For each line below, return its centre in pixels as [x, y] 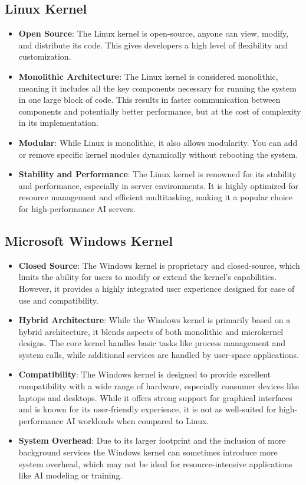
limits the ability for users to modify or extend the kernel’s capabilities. [148, 277]
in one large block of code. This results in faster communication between [149, 100]
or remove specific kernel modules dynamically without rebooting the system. [158, 154]
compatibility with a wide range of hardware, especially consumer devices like [159, 386]
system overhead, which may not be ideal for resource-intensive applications [155, 463]
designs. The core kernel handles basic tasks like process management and [152, 343]
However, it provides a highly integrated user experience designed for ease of [157, 288]
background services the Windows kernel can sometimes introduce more [148, 452]
